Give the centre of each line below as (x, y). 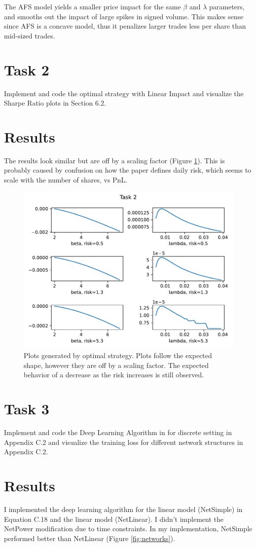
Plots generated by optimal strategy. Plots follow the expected (118, 355)
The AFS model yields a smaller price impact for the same (92, 6)
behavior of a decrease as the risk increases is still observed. (114, 375)
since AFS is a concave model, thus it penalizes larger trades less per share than (125, 26)
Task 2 (27, 69)
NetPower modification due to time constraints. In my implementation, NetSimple (128, 529)
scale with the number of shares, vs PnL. (66, 180)
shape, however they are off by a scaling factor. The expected (116, 365)
